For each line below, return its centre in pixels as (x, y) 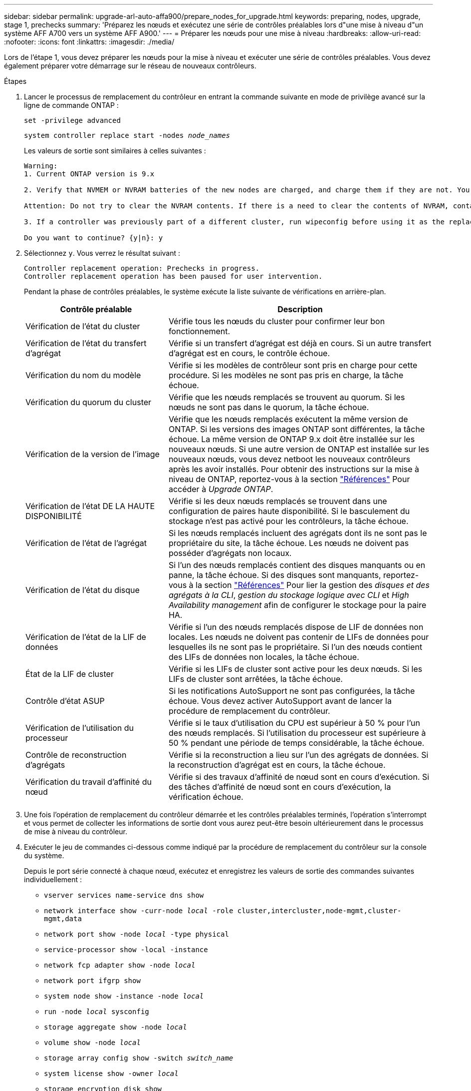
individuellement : (53, 879)
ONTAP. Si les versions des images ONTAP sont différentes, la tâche (297, 429)
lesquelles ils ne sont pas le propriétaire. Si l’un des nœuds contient (295, 647)
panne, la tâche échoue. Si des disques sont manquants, (275, 575)
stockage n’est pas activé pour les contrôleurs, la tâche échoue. (288, 521)
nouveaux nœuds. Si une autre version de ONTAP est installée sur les (299, 449)
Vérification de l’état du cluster (83, 326)
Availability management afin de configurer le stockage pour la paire (297, 605)
